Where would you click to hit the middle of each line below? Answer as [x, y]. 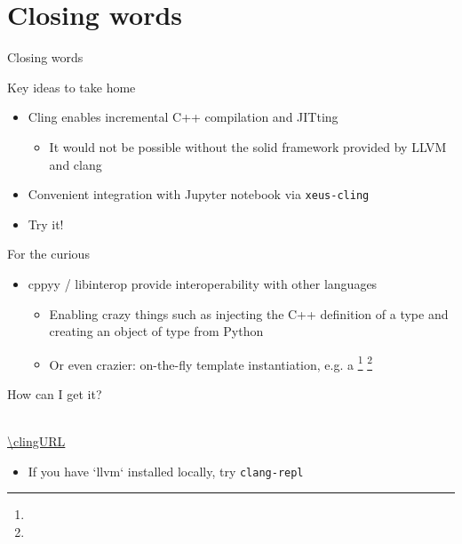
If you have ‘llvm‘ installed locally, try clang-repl [166, 471]
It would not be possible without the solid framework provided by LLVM [248, 146]
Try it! [46, 224]
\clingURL [36, 441]
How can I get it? [55, 393]
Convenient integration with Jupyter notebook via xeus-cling [199, 194]
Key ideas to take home [72, 87]
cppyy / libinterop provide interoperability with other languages [203, 283]
